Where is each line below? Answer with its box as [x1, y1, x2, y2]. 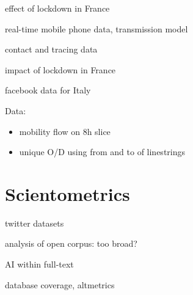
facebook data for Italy [5, 84, 91, 97]
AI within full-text [5, 258, 74, 271]
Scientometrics [5, 181, 130, 206]
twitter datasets [5, 216, 64, 229]
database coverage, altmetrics [5, 278, 115, 291]
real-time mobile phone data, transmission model [5, 22, 188, 35]
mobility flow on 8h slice [19, 125, 111, 137]
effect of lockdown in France [5, 2, 110, 14]
